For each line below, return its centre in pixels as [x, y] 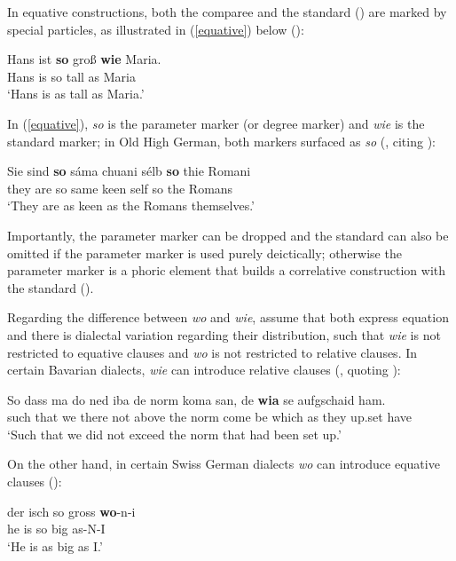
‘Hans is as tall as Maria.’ [76, 94]
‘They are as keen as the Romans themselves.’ [131, 205]
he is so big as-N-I [56, 529]
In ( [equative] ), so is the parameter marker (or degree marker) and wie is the [216, 123]
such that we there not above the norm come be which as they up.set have [210, 417]
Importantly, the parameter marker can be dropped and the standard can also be [228, 235]
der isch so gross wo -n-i [71, 511]
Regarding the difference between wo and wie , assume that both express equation [228, 317]
